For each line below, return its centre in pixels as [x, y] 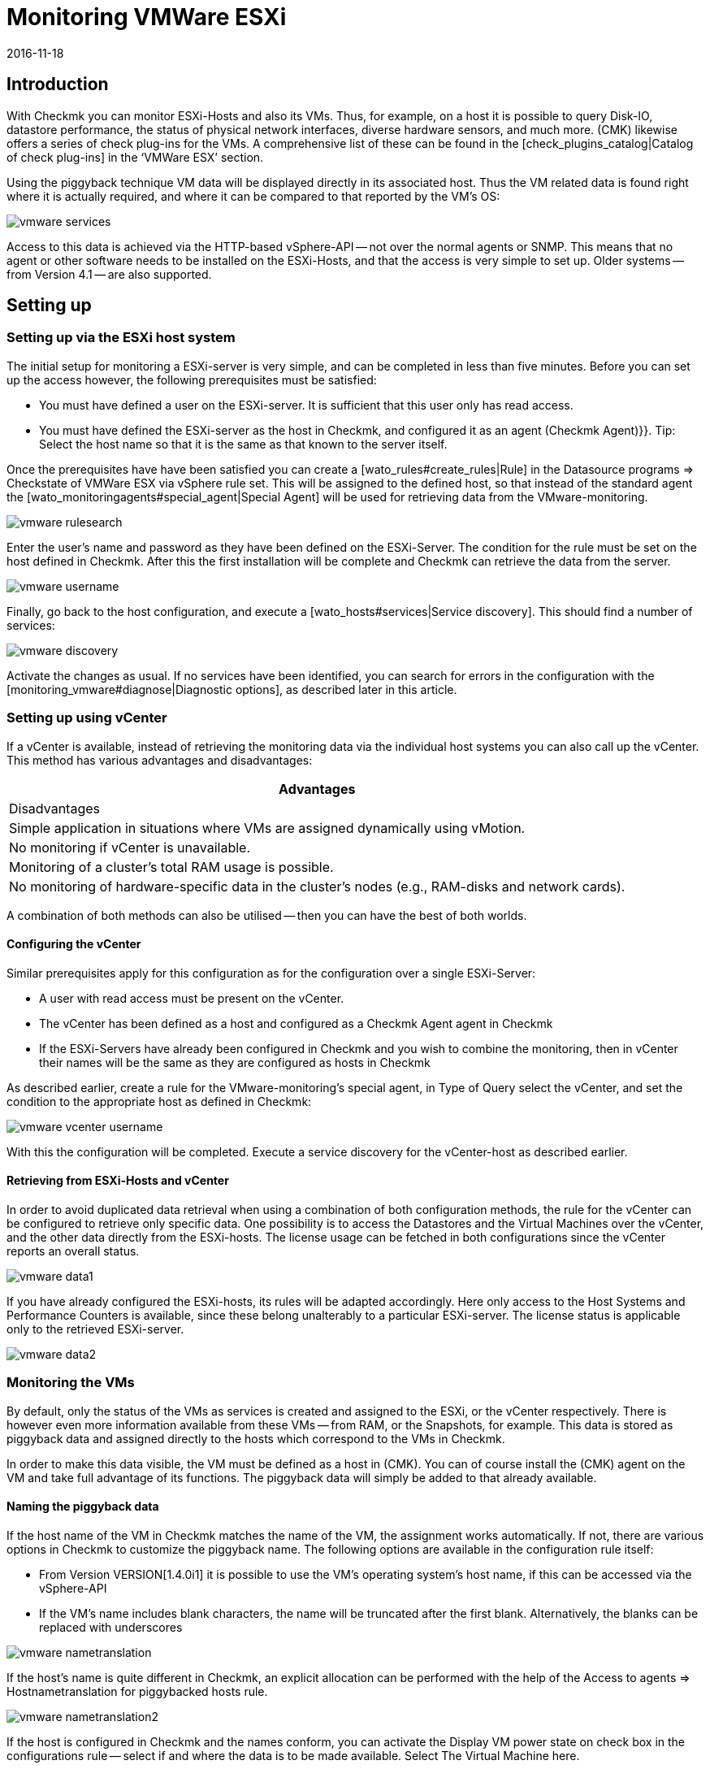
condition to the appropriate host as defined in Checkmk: [159, 1101]
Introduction [58, 85]
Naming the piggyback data [83, 1507]
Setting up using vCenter [87, 718]
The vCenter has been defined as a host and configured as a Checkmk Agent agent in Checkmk [296, 1023]
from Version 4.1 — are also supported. [109, 274]
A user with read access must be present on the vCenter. [192, 998]
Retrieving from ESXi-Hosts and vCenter [118, 1181]
